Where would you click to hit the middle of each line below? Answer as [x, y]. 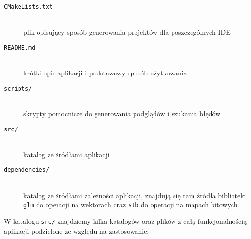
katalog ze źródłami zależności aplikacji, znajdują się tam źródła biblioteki [135, 195]
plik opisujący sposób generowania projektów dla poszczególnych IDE [127, 32]
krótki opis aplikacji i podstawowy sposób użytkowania [105, 73]
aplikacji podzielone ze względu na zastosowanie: [77, 230]
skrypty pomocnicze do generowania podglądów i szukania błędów [122, 113]
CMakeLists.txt [29, 7]
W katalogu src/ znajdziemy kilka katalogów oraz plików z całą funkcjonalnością [125, 221]
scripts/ [18, 88]
